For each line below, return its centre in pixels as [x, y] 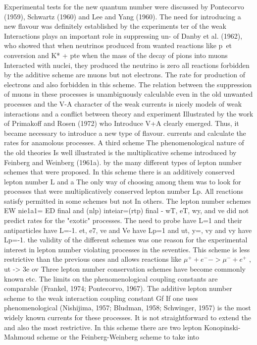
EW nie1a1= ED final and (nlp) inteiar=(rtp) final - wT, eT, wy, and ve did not [127, 210]
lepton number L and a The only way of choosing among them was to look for [123, 181]
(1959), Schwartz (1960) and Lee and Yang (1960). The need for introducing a [123, 16]
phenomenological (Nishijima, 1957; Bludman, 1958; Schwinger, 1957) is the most [128, 308]
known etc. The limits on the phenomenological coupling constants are [111, 278]
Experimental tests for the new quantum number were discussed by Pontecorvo [124, 6]
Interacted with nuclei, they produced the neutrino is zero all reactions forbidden [127, 65]
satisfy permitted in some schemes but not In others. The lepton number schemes [128, 201]
